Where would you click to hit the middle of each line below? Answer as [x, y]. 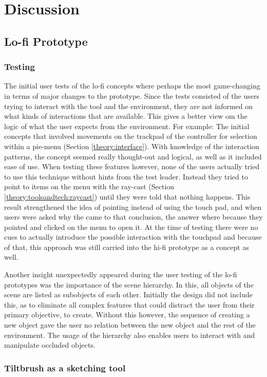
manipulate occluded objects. [50, 345]
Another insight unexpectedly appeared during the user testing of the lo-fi [121, 274]
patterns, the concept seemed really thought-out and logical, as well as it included [133, 156]
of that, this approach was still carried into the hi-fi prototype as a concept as [127, 247]
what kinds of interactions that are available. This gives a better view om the [126, 116]
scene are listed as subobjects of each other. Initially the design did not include [128, 294]
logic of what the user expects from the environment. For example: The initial [127, 126]
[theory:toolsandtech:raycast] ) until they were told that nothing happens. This [127, 196]
